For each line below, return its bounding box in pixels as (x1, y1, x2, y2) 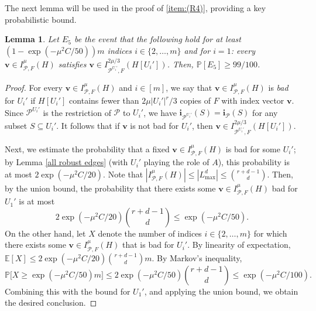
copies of (180, 94, 211, 106)
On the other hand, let (5, 227, 86, 239)
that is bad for (122, 238, 174, 251)
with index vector (221, 94, 284, 106)
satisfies (58, 57, 87, 70)
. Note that (103, 168, 143, 180)
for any (252, 106, 278, 118)
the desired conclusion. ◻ (5, 296, 97, 309)
